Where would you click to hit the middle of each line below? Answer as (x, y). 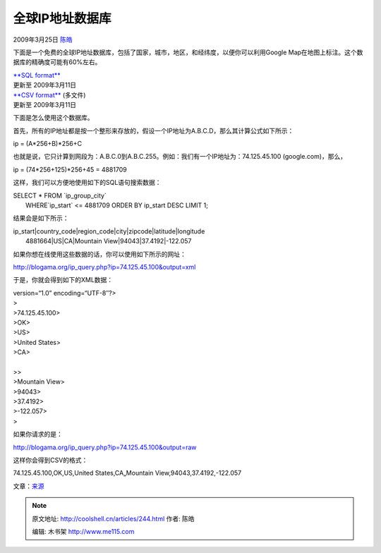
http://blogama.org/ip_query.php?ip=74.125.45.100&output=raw (105, 447)
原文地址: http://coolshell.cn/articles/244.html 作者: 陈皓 (113, 518)
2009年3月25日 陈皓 (43, 39)
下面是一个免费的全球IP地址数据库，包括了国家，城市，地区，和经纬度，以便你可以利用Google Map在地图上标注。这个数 (188, 52)
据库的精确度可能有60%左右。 (57, 62)
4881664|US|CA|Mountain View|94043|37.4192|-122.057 (109, 241)
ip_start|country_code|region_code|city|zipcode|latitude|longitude (109, 231)
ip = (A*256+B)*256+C (48, 144)
